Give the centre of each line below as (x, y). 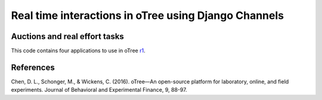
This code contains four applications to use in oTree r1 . (78, 51)
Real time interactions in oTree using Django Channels (148, 15)
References (33, 67)
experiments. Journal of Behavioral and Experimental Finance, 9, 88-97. (99, 90)
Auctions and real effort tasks (68, 36)
